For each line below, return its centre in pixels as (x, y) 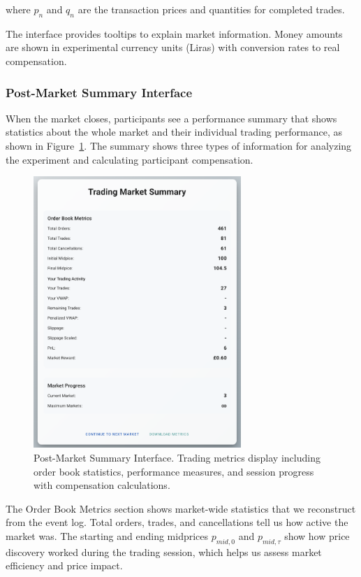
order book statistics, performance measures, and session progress (174, 471)
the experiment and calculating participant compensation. (130, 159)
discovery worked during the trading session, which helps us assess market (164, 551)
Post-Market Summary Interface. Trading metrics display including (177, 457)
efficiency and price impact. (64, 565)
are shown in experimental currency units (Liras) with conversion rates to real (173, 47)
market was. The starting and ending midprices (107, 535)
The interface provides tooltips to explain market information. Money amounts (174, 33)
